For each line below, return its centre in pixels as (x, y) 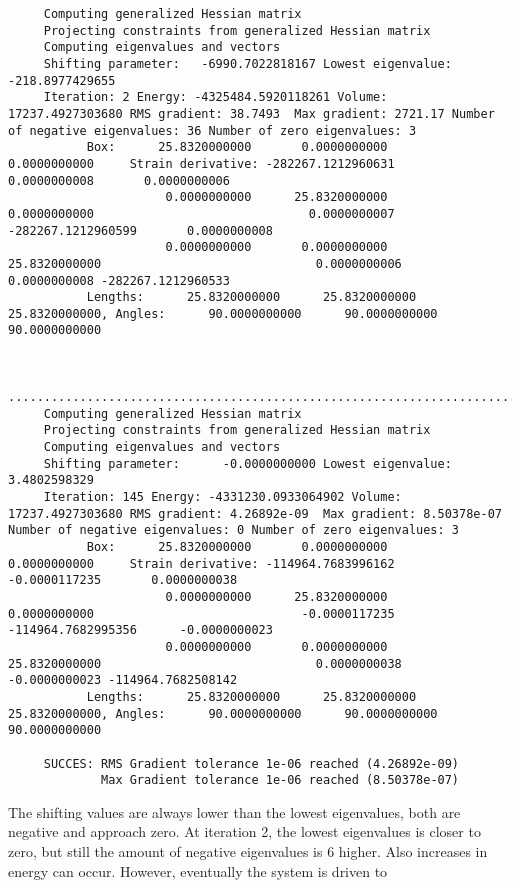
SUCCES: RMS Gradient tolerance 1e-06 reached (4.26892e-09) (251, 763)
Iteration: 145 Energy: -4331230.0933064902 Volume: (222, 497)
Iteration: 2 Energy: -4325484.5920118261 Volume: (215, 97)
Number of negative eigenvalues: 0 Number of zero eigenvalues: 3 (234, 530)
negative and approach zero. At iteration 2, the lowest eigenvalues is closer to (244, 831)
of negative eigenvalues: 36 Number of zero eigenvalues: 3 (212, 130)
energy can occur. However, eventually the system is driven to (198, 870)
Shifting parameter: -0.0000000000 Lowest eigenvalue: (247, 463)
